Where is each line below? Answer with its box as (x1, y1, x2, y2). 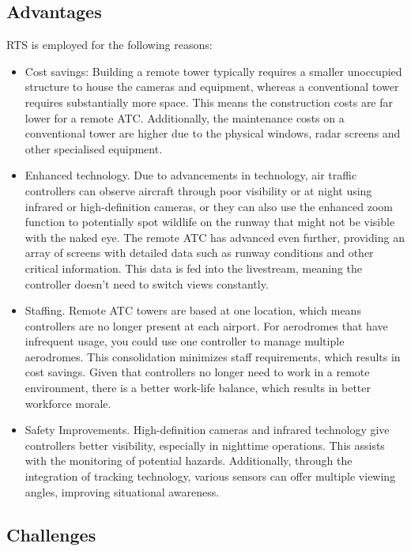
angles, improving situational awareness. (25, 483, 220, 500)
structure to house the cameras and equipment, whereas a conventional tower (25, 78, 399, 95)
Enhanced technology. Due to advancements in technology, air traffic (25, 167, 357, 183)
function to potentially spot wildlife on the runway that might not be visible (25, 213, 395, 230)
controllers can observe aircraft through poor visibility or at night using (25, 182, 372, 198)
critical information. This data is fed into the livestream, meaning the (25, 259, 362, 276)
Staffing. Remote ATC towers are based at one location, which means (25, 302, 361, 319)
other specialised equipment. (25, 140, 163, 157)
